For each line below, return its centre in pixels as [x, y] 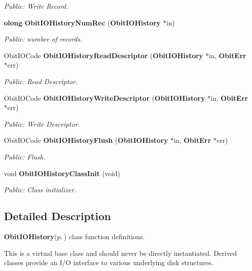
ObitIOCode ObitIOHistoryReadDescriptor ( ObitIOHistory [104, 55]
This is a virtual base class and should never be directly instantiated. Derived [120, 253]
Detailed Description [58, 216]
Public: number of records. [43, 39]
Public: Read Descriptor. [41, 81]
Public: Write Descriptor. [42, 124]
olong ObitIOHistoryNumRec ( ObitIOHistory [82, 22]
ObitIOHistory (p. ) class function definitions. [75, 236]
